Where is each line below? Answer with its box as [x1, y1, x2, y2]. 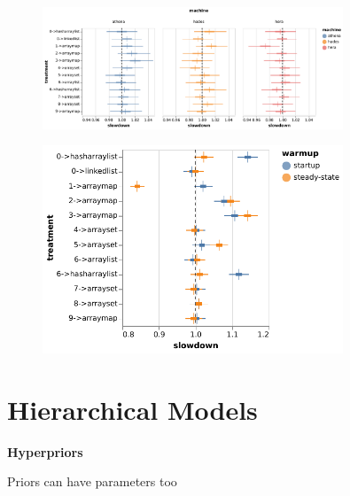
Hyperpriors [7, 442, 83, 461]
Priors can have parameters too [7, 472, 177, 491]
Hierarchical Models [7, 391, 258, 427]
